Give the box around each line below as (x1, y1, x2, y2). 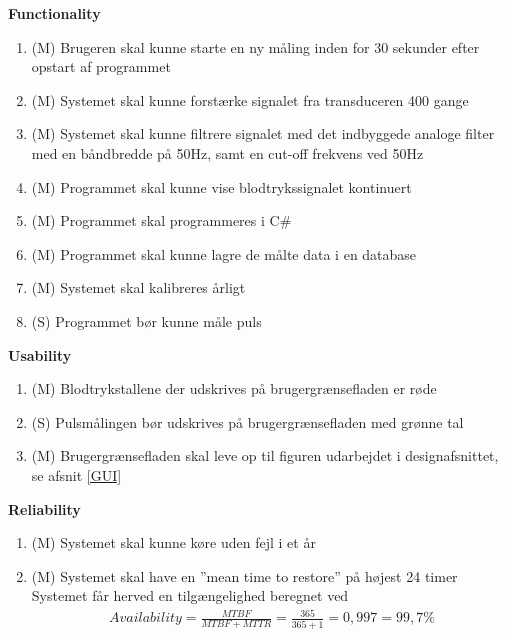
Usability (8, 344, 72, 365)
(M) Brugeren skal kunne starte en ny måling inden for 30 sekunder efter (31, 36, 480, 57)
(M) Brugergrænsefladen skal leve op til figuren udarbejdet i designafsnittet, (31, 445, 499, 466)
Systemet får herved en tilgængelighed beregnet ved (31, 585, 349, 606)
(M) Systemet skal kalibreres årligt (31, 277, 246, 298)
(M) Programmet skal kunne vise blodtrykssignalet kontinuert (31, 176, 412, 197)
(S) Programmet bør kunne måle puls (31, 310, 262, 331)
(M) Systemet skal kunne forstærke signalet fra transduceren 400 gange (31, 89, 469, 110)
